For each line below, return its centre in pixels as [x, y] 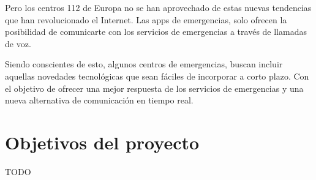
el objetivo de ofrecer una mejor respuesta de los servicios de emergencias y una [154, 88]
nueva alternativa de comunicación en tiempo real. [99, 100]
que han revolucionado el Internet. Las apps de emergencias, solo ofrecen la [146, 19]
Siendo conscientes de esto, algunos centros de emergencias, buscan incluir [144, 64]
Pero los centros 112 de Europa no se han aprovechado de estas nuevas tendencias [158, 7]
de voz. [18, 43]
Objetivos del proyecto [102, 142]
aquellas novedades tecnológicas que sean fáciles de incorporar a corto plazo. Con [157, 76]
